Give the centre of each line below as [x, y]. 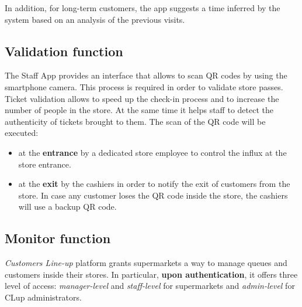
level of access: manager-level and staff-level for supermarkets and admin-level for [150, 286]
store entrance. [45, 164]
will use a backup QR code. [67, 207]
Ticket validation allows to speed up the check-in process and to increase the [142, 98]
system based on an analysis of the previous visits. [95, 19]
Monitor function [58, 238]
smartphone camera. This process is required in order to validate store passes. [144, 86]
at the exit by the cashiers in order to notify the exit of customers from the [154, 184]
